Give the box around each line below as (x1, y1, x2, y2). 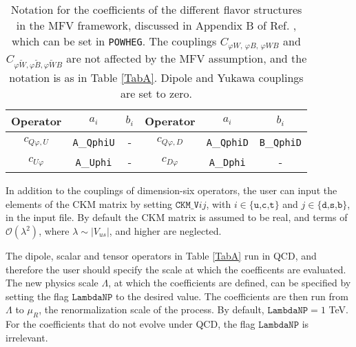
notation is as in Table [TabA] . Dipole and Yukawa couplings (9, 70, 304, 86)
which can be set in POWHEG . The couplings (12, 33, 217, 49)
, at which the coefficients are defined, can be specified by (108, 275, 351, 290)
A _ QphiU (72, 134, 115, 150)
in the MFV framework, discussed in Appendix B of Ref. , (16, 17, 297, 33)
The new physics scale (6, 275, 98, 290)
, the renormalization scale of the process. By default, (39, 302, 264, 317)
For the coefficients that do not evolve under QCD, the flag (6, 317, 255, 331)
